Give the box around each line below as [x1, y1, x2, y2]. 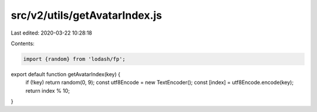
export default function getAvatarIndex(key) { [11, 70, 120, 77]
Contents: [11, 40, 35, 47]
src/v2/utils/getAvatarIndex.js [11, 9, 163, 22]
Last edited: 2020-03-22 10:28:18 [11, 29, 92, 36]
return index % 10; [25, 87, 70, 94]
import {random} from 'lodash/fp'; [23, 56, 126, 62]
